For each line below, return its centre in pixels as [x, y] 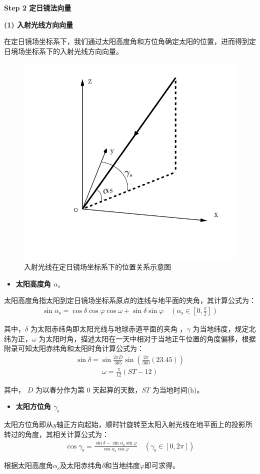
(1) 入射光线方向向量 [38, 24]
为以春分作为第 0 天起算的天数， [88, 389]
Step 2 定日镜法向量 [38, 7]
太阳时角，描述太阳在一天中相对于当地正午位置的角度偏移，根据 [151, 338]
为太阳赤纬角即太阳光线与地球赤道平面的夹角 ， [108, 328]
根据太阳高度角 [28, 465]
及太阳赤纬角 [81, 465]
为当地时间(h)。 [178, 389]
